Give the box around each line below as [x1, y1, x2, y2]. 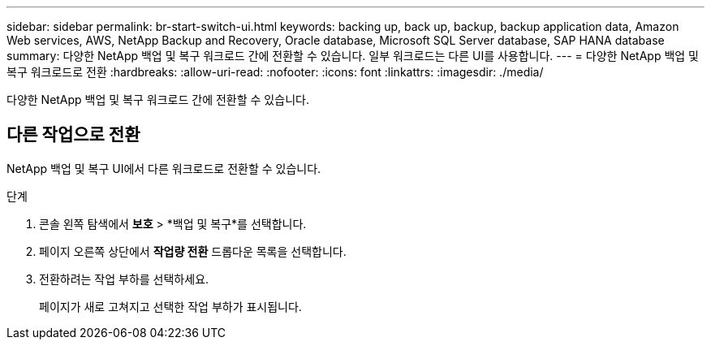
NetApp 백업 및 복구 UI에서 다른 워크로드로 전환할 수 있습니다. [6, 161, 321, 175]
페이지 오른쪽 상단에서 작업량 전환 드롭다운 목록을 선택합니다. [39, 244, 347, 258]
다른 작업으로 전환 [6, 124, 140, 145]
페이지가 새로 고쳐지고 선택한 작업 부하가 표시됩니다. [39, 299, 302, 314]
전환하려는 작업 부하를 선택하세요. [39, 271, 209, 286]
